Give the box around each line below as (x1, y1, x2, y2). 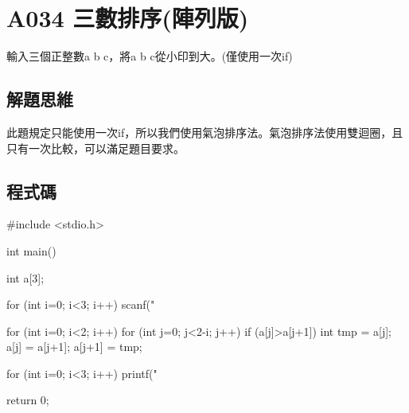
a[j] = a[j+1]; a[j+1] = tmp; (6, 338, 142, 355)
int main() (6, 242, 56, 259)
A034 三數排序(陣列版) (6, 2, 249, 34)
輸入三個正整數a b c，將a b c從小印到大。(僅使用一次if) (6, 48, 293, 64)
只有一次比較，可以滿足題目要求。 (6, 139, 185, 156)
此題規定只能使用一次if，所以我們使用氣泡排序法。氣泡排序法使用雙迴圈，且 (6, 123, 403, 140)
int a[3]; (6, 269, 45, 286)
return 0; (6, 392, 49, 408)
